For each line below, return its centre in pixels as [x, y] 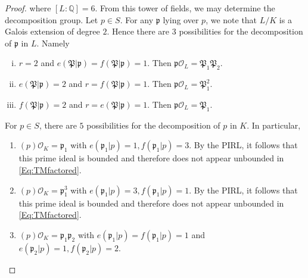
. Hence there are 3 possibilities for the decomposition [205, 31]
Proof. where [28, 8]
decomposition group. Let [52, 19]
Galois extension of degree [52, 31]
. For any [137, 19]
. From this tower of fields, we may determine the [185, 8]
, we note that [231, 19]
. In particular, [274, 125]
